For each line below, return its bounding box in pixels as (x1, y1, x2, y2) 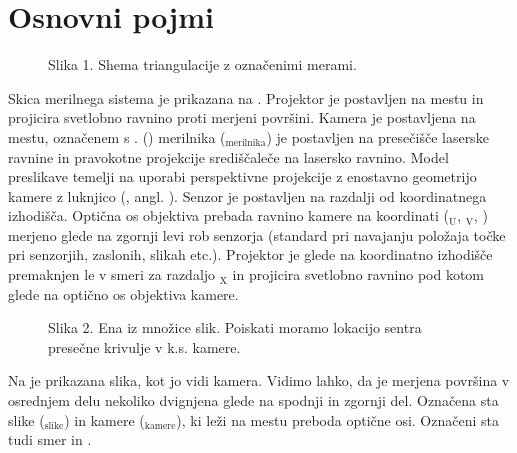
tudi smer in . (8, 429, 92, 450)
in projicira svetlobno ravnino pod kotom (232, 264, 485, 285)
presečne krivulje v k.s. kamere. (48, 336, 241, 357)
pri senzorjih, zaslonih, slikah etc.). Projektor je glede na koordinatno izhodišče (8, 244, 493, 265)
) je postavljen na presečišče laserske (266, 126, 489, 147)
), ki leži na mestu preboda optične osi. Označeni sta (176, 409, 499, 430)
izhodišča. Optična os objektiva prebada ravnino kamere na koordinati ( (8, 205, 449, 226)
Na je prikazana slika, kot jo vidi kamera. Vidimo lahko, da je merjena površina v (8, 370, 510, 391)
